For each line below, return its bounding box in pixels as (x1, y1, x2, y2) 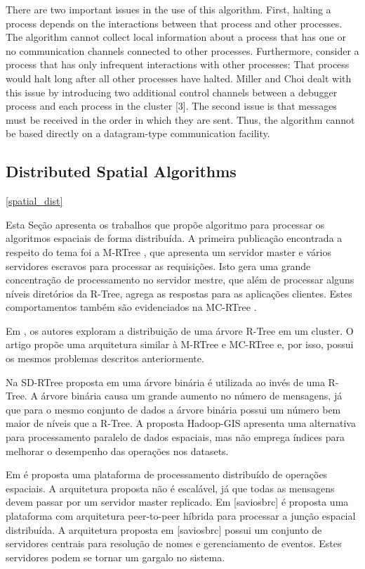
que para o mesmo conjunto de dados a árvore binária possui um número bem (6, 402, 341, 416)
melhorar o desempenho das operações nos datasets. (6, 443, 229, 458)
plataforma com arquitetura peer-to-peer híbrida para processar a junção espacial (6, 509, 356, 523)
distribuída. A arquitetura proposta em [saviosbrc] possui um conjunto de (6, 522, 322, 537)
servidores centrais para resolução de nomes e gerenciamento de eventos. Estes (6, 536, 342, 551)
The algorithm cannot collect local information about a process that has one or (6, 30, 346, 44)
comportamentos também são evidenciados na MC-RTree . (6, 300, 257, 314)
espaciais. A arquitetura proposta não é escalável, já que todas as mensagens (6, 480, 335, 495)
